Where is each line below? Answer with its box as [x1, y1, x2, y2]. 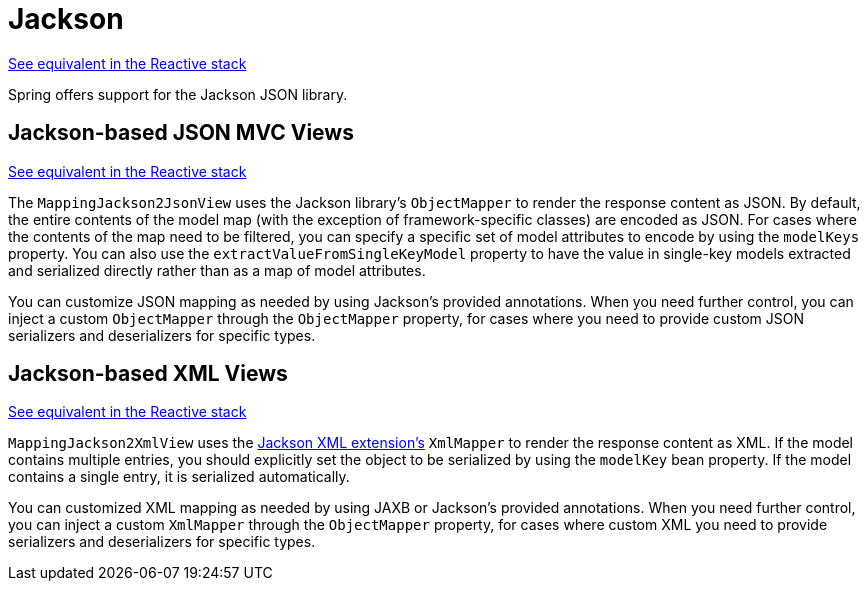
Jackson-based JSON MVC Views [8, 120, 354, 146]
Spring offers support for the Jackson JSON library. [8, 85, 348, 103]
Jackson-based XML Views [8, 361, 288, 387]
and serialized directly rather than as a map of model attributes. [8, 261, 426, 279]
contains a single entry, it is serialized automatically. [8, 468, 350, 486]
